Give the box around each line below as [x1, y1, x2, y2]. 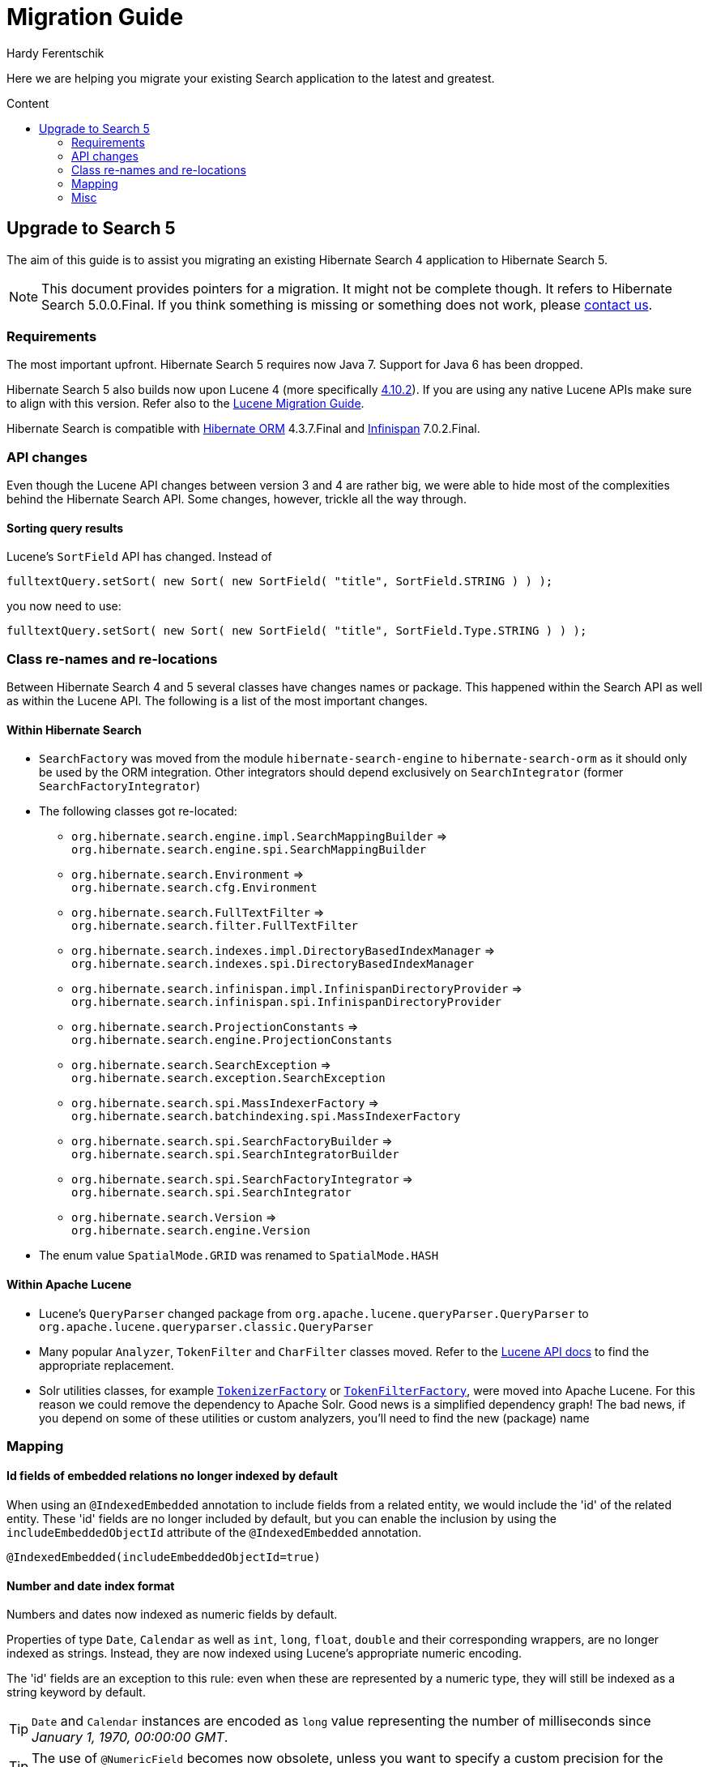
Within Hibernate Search [6, 722, 142, 737]
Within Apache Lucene [6, 1277, 132, 1291]
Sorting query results [6, 520, 124, 535]
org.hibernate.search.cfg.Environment [71, 881, 318, 895]
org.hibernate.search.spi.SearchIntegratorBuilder [71, 1148, 399, 1162]
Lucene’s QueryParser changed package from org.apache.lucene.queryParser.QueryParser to [39, 1306, 589, 1320]
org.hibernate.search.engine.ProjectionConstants [71, 1033, 393, 1047]
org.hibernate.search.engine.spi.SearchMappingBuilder [71, 843, 427, 857]
